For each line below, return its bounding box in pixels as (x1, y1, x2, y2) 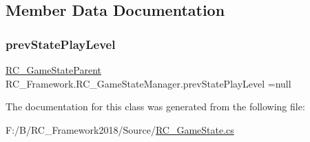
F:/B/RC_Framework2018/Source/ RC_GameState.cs (6, 122, 234, 136)
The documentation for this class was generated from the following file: (6, 99, 305, 114)
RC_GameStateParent (6, 63, 101, 77)
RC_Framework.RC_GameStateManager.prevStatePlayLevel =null (6, 76, 291, 90)
